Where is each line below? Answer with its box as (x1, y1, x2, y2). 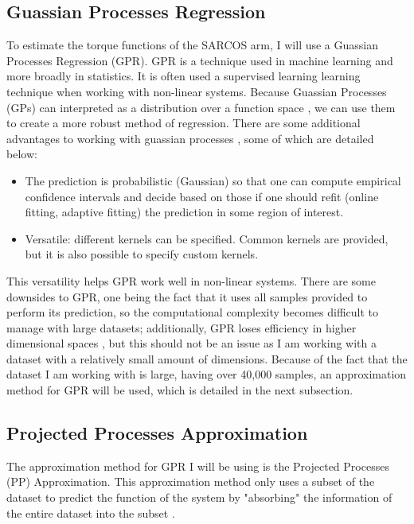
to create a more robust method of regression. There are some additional (6, 115, 361, 131)
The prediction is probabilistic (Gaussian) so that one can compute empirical (25, 172, 401, 188)
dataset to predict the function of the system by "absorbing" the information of (6, 489, 393, 506)
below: (6, 146, 37, 162)
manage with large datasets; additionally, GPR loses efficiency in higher (6, 319, 357, 336)
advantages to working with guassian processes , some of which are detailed (6, 130, 374, 146)
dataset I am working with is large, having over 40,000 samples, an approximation (6, 366, 407, 382)
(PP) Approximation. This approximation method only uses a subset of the (6, 473, 375, 490)
